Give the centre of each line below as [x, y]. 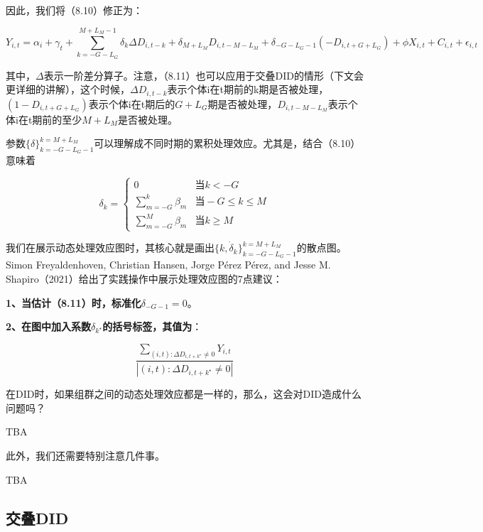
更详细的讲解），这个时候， [68, 89]
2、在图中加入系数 [49, 326]
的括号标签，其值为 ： [152, 326]
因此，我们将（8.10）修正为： [74, 10]
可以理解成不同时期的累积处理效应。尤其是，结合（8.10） [227, 143]
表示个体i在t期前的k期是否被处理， [248, 89]
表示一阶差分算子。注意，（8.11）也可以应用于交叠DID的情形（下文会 [204, 75]
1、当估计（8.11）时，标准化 [74, 302]
